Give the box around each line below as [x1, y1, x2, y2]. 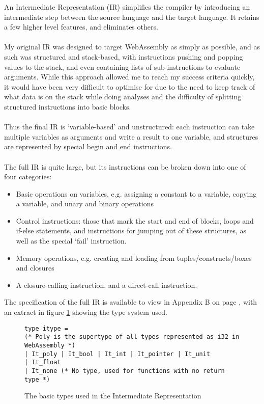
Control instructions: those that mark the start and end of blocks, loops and [16, 215, 254, 226]
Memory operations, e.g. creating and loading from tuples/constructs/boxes [16, 252, 252, 263]
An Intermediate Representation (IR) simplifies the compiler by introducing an [4, 2, 250, 12]
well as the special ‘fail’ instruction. [16, 235, 127, 246]
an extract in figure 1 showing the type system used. [4, 307, 167, 317]
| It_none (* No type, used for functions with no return [24, 367, 225, 374]
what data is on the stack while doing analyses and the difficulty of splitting [4, 91, 242, 102]
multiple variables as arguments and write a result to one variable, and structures [4, 131, 258, 142]
